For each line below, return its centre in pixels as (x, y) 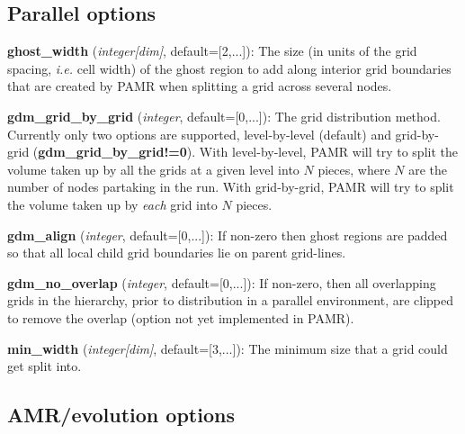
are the (428, 169)
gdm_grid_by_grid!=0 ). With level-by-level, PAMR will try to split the (248, 152)
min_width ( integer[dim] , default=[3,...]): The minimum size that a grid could (228, 348)
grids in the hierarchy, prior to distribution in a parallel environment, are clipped (231, 300)
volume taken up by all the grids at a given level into (153, 169)
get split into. (45, 366)
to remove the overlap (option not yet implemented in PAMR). (181, 317)
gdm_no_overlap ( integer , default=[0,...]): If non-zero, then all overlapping (222, 282)
